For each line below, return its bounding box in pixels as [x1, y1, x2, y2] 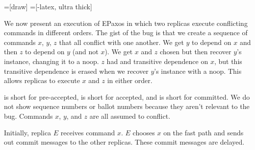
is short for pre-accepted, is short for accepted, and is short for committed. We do [4, 91, 250, 102]
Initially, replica [4, 127, 51, 137]
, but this [214, 56, 242, 66]
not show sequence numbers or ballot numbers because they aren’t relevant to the [4, 101, 250, 111]
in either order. [107, 75, 153, 86]
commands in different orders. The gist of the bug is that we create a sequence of [4, 27, 248, 38]
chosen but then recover [159, 46, 231, 57]
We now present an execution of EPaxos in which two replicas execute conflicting [4, 18, 248, 28]
